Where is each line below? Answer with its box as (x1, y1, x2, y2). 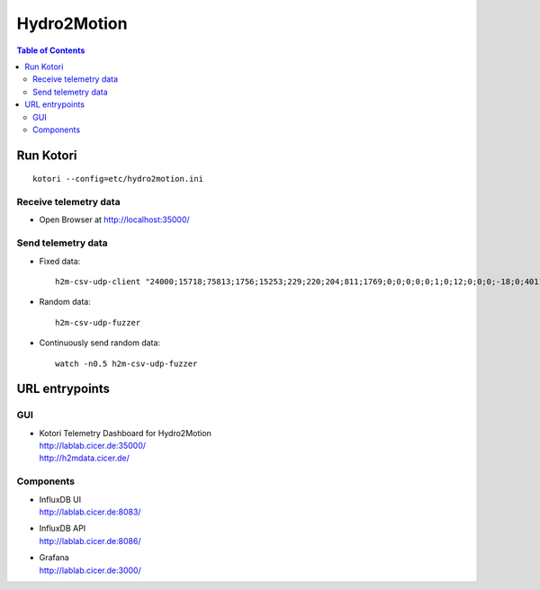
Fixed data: (39, 255, 81, 266)
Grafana (39, 552, 69, 563)
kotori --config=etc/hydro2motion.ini (32, 174, 204, 184)
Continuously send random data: (39, 337, 161, 348)
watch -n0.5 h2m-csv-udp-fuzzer (55, 358, 198, 369)
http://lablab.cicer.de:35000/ (39, 441, 147, 451)
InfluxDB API (39, 523, 86, 534)
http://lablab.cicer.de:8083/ (39, 506, 141, 517)
